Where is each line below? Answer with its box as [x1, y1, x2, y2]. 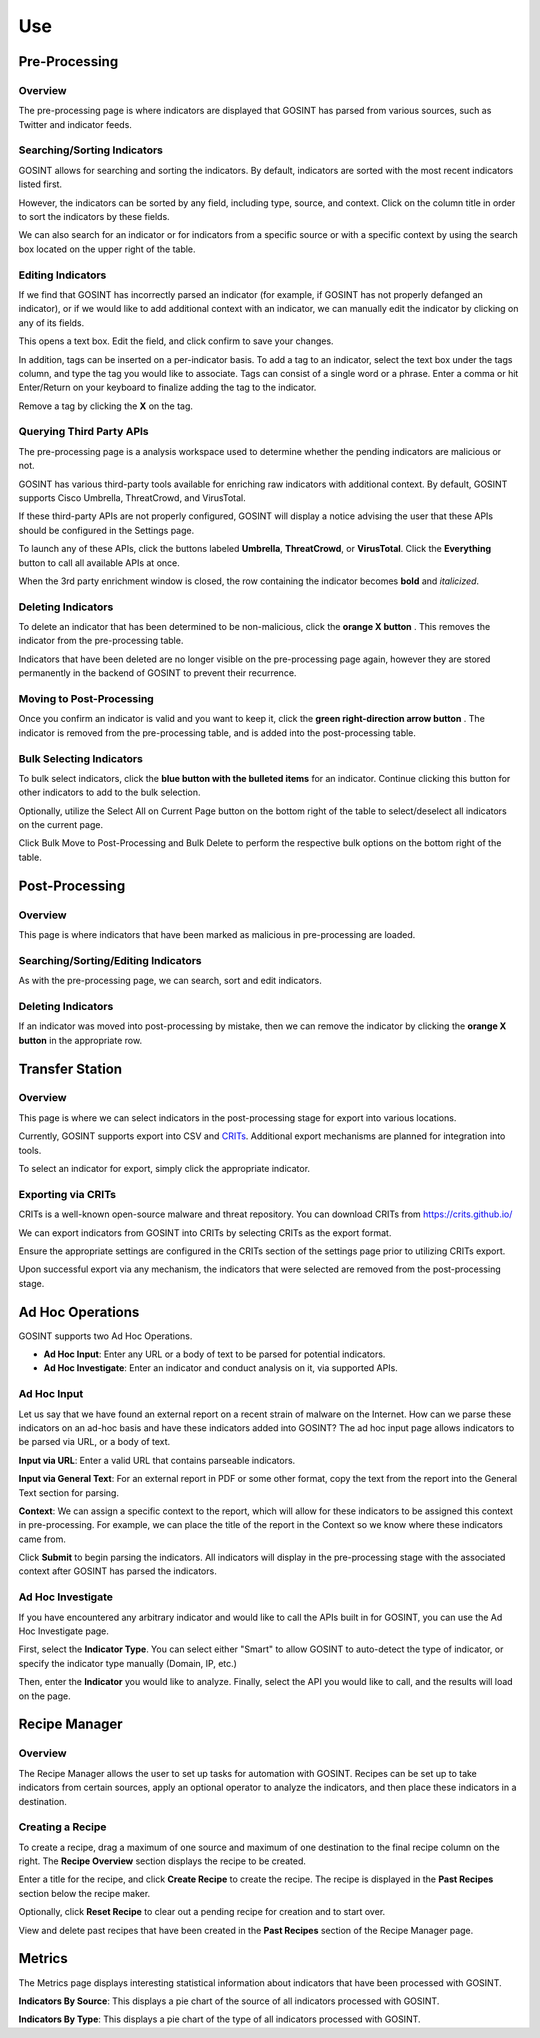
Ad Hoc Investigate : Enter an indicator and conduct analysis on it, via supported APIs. [43, 1362, 399, 1374]
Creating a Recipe [18, 1820, 107, 1834]
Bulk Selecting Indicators [18, 751, 144, 765]
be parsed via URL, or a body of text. [18, 1436, 171, 1448]
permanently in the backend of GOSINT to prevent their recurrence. [18, 667, 297, 679]
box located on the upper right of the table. [18, 243, 196, 255]
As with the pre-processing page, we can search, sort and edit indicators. [18, 975, 322, 987]
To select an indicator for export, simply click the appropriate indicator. [18, 1163, 310, 1175]
